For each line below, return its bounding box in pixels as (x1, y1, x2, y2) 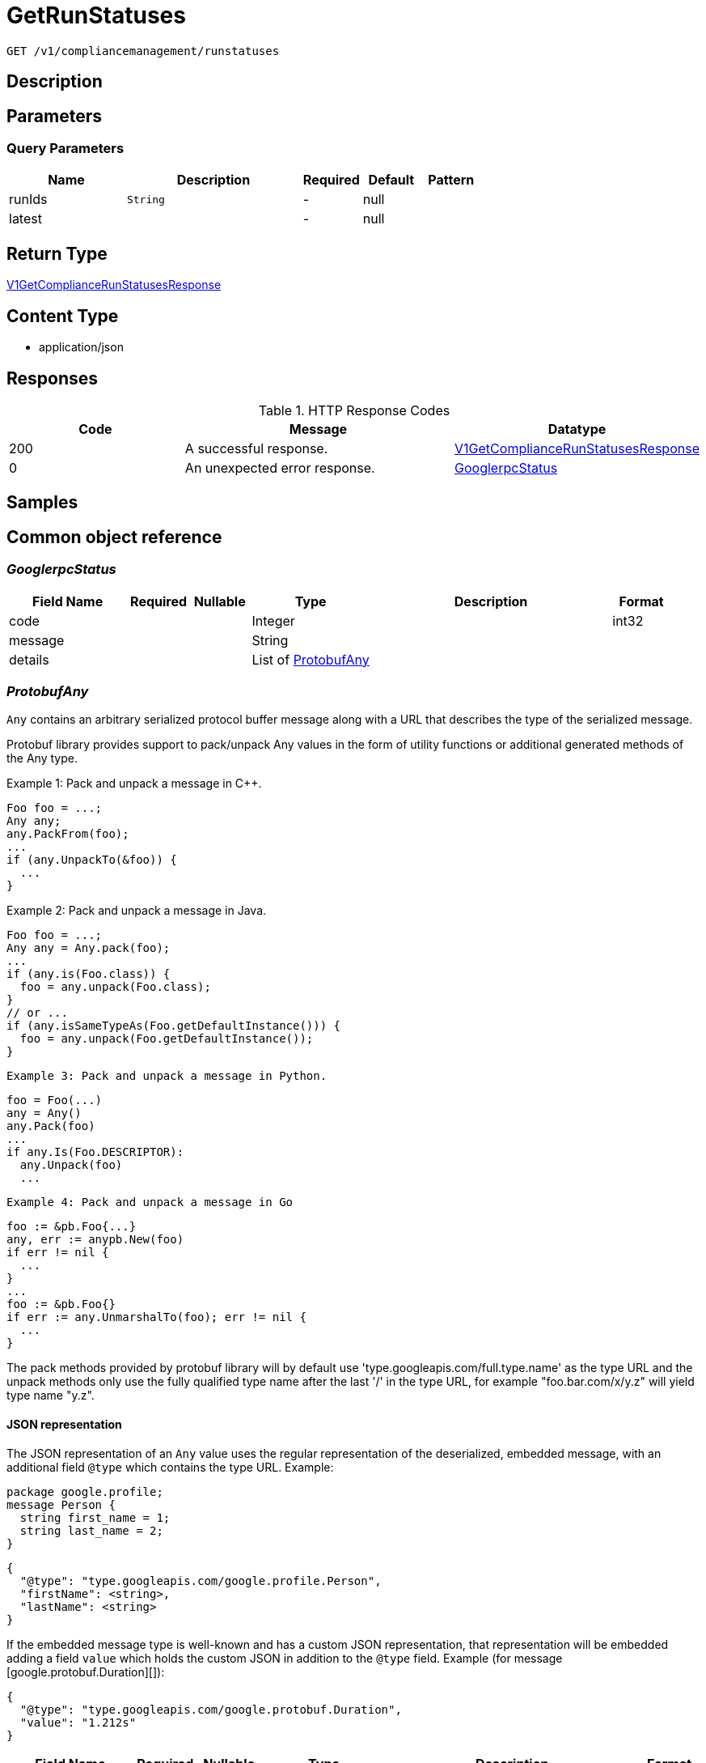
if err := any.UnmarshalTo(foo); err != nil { (6, 1311, 306, 1324)
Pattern (428, 172, 475, 189)
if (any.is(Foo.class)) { (6, 967, 171, 981)
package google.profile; (6, 1485, 163, 1498)
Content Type (6, 305, 119, 326)
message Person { (6, 1497, 116, 1511)
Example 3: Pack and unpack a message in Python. (6, 1069, 328, 1083)
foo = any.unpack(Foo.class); (19, 980, 211, 994)
